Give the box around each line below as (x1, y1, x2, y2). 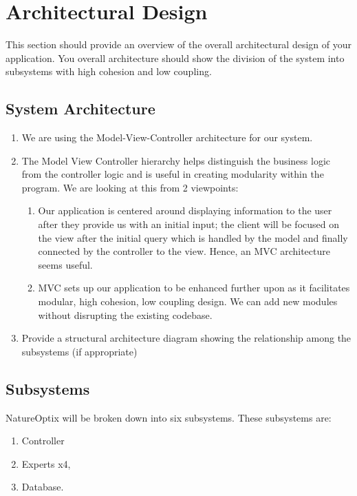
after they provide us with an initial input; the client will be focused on (38, 217, 339, 231)
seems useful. (38, 257, 93, 271)
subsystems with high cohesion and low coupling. (6, 64, 212, 79)
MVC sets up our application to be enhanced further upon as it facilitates (38, 280, 350, 295)
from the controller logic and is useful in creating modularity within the (21, 167, 324, 181)
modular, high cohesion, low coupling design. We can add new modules (38, 294, 338, 309)
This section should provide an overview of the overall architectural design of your (6, 37, 351, 52)
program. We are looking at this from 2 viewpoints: (21, 180, 239, 194)
